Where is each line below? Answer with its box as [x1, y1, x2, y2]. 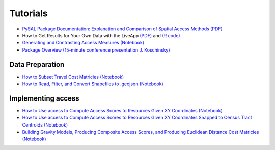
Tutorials [9, 8, 48, 19]
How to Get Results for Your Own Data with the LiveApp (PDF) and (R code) [22, 32, 180, 38]
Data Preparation [9, 60, 65, 69]
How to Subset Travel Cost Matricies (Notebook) [22, 73, 124, 80]
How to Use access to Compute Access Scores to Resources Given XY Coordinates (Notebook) [22, 107, 223, 113]
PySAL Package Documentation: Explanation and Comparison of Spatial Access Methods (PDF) [22, 26, 223, 32]
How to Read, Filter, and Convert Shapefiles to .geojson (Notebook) [22, 81, 163, 87]
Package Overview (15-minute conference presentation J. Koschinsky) [22, 46, 170, 53]
